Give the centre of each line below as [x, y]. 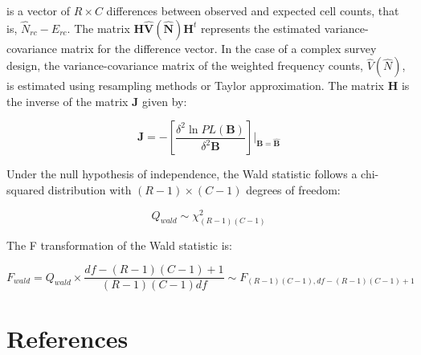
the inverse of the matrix [67, 101]
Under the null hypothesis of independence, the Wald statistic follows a [182, 174]
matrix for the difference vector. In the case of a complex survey [219, 48]
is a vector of [39, 10]
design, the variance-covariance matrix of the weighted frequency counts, [185, 65]
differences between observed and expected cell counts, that [253, 10]
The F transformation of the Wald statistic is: [119, 245]
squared [26, 189]
